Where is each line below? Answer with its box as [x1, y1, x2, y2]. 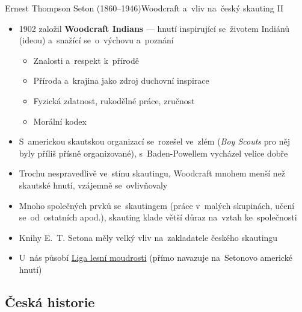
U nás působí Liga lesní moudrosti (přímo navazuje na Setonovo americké [19, 251, 292, 264]
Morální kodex [33, 114, 87, 127]
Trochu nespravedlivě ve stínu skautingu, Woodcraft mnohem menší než [19, 167, 286, 179]
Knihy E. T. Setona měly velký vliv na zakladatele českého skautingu [19, 231, 278, 243]
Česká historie [5, 292, 95, 311]
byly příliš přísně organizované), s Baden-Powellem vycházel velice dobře [19, 146, 288, 159]
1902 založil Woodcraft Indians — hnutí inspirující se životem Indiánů [19, 22, 290, 34]
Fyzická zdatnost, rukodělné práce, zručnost [33, 94, 195, 107]
